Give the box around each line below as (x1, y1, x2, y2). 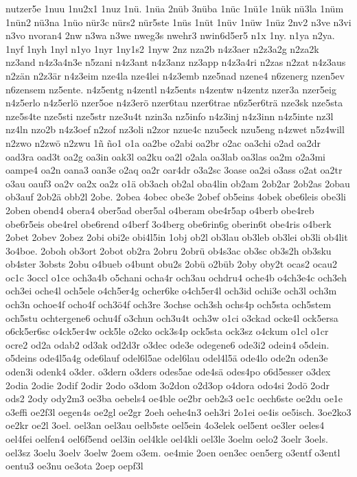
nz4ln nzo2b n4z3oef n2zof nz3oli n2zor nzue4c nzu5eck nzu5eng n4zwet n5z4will (5, 122, 345, 137)
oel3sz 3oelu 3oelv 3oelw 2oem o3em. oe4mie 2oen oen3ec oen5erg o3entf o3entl (5, 445, 341, 459)
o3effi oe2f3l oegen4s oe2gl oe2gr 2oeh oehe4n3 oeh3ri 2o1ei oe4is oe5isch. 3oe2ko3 (5, 404, 352, 419)
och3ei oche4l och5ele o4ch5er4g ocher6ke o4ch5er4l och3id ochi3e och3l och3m (5, 283, 337, 298)
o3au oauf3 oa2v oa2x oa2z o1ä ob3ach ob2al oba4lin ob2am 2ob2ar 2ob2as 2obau (5, 176, 350, 190)
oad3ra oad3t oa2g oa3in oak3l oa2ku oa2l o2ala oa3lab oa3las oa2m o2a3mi (5, 149, 326, 163)
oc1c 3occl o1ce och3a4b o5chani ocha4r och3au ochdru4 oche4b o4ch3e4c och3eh (5, 270, 347, 284)
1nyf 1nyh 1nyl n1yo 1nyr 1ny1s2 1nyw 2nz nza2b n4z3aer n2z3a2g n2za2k (5, 41, 319, 56)
